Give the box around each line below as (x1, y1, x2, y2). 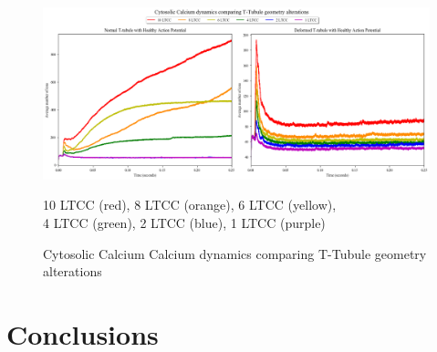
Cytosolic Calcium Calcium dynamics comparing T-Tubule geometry (43, 243, 427, 263)
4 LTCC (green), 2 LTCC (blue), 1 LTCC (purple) (43, 213, 326, 232)
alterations (43, 262, 102, 281)
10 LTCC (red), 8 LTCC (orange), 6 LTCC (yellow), (43, 195, 337, 214)
